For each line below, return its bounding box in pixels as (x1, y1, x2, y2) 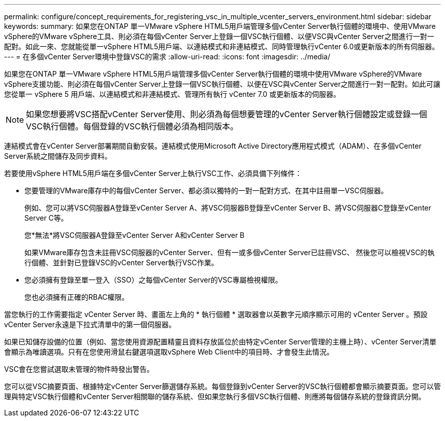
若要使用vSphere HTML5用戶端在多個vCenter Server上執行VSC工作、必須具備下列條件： (4, 169, 302, 178)
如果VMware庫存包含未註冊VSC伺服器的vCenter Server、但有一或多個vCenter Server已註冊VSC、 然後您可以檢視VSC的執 (24, 248, 435, 257)
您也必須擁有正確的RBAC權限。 (24, 293, 129, 301)
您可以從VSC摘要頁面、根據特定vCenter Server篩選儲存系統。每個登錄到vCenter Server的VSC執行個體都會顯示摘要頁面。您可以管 (4, 382, 441, 391)
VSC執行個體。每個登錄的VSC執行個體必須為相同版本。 (26, 121, 239, 131)
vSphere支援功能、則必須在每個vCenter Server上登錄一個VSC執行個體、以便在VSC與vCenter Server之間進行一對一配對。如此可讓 (4, 80, 440, 88)
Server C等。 (24, 214, 68, 222)
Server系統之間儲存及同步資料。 (4, 152, 112, 160)
